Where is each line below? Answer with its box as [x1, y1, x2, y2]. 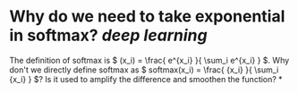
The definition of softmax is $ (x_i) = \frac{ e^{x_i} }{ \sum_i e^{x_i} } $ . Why [9, 55, 290, 65]
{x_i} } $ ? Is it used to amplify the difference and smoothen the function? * [9, 73, 284, 84]
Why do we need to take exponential [9, 6, 285, 27]
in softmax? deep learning [9, 25, 208, 46]
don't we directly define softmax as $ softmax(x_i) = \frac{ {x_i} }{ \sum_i [9, 64, 279, 75]
